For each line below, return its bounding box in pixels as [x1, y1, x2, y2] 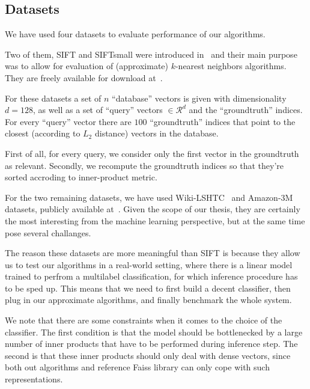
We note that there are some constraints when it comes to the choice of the [5, 314, 282, 326]
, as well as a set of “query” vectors [32, 103, 163, 116]
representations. [5, 373, 63, 385]
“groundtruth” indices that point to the [150, 115, 296, 127]
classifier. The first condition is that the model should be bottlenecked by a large [5, 325, 303, 338]
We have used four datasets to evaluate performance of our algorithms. [5, 28, 266, 40]
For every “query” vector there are [5, 115, 132, 127]
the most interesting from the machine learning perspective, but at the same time [5, 214, 305, 227]
